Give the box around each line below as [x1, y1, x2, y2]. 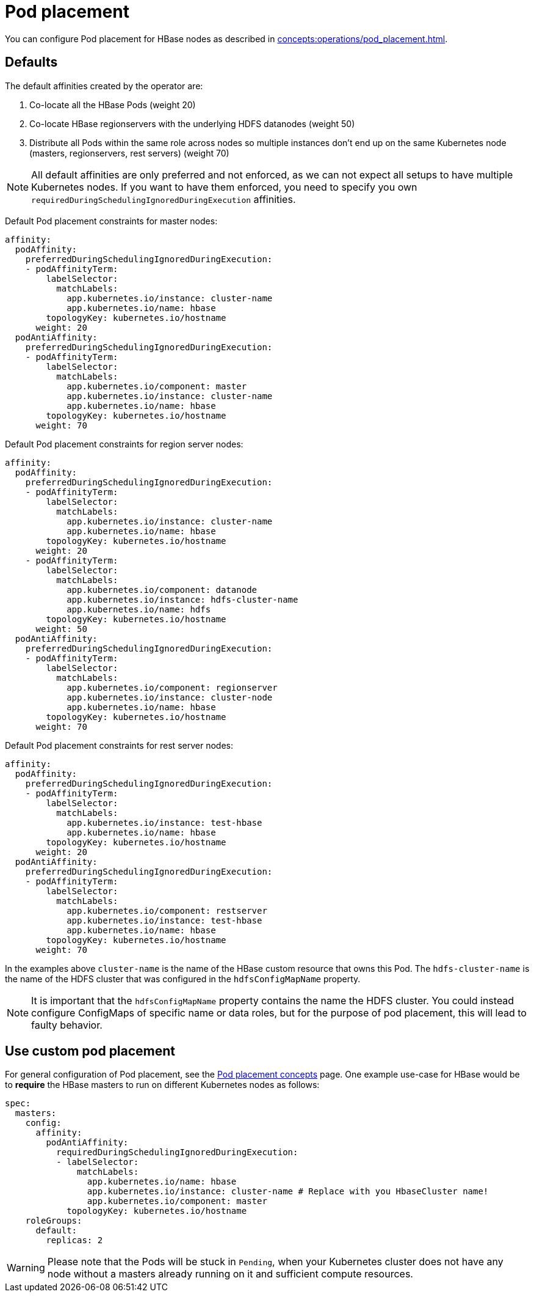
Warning [7, 1262, 45, 1274]
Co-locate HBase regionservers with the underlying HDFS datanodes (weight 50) [29, 118, 355, 129]
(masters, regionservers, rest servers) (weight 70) [29, 147, 229, 158]
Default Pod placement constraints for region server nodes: [5, 438, 244, 449]
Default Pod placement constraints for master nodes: [5, 215, 218, 226]
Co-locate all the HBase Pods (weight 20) [29, 99, 196, 110]
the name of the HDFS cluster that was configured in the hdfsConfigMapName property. [5, 973, 361, 984]
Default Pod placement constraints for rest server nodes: [5, 740, 233, 751]
